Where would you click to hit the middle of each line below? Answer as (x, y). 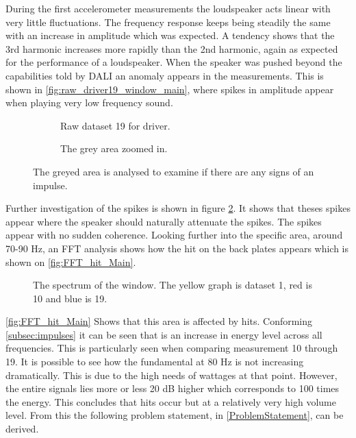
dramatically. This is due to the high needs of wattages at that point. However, (171, 375)
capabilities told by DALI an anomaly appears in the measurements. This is (165, 75)
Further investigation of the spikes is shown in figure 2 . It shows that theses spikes (178, 208)
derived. (22, 429)
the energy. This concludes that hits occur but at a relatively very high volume (171, 401)
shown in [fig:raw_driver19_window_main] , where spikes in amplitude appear (170, 89)
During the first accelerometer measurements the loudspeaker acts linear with (168, 8)
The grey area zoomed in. (114, 148)
